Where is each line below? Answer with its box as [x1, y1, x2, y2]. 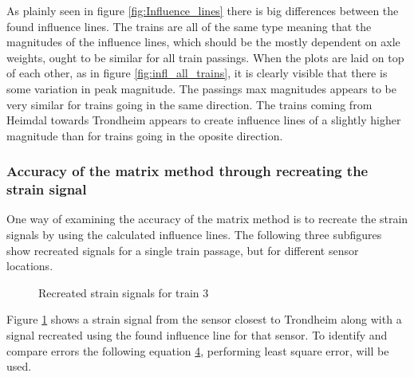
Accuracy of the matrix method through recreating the [6, 161, 369, 181]
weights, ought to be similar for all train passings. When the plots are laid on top [6, 49, 404, 65]
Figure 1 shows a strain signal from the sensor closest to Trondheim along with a [6, 311, 402, 328]
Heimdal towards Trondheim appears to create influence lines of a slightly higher [6, 112, 401, 128]
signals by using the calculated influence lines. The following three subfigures [6, 226, 382, 243]
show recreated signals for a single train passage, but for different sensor [6, 242, 359, 258]
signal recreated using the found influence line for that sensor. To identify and [6, 327, 388, 344]
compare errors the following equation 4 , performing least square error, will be [6, 342, 389, 359]
